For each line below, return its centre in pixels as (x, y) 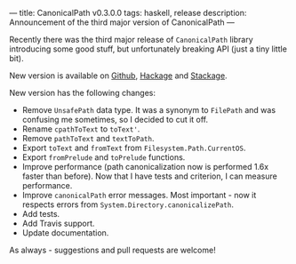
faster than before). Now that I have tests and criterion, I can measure (149, 176)
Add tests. (41, 214)
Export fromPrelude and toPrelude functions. (104, 157)
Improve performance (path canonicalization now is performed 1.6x (145, 167)
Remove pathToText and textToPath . (88, 138)
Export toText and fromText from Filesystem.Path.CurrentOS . (134, 148)
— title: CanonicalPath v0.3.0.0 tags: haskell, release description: (128, 13)
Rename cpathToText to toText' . (81, 129)
